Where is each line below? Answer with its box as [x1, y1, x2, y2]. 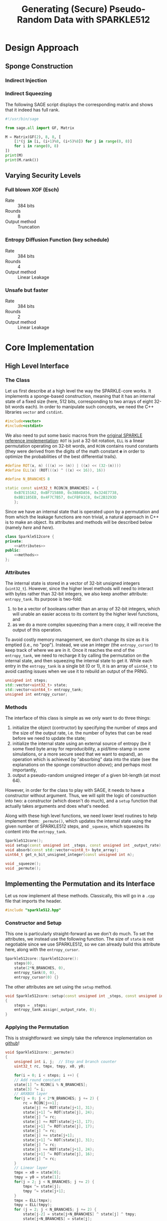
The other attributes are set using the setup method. [5, 983, 112, 989]
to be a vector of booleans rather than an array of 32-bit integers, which [12, 606, 160, 612]
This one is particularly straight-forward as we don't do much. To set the [5, 931, 154, 937]
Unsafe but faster [5, 286, 49, 293]
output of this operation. [12, 627, 62, 633]
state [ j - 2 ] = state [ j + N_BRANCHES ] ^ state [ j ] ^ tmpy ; [23, 1212, 137, 1217]
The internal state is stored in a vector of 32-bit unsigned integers [5, 580, 140, 586]
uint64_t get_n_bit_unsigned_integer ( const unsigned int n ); [5, 852, 135, 857]
